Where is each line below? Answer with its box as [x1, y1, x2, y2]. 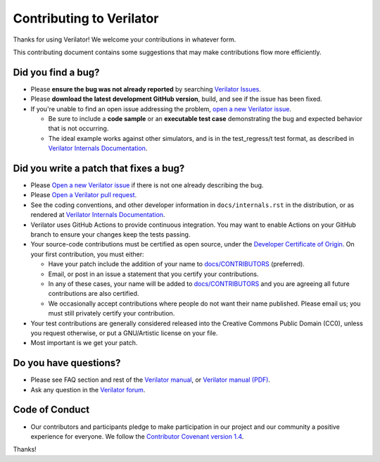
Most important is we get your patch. [30, 339, 138, 347]
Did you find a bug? [13, 66, 100, 78]
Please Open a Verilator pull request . [30, 191, 137, 199]
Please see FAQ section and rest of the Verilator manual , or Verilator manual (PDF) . [30, 375, 271, 384]
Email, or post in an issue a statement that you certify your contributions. [48, 270, 259, 278]
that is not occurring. [48, 124, 109, 133]
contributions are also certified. [48, 289, 139, 298]
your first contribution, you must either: [30, 250, 144, 258]
